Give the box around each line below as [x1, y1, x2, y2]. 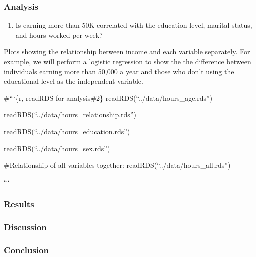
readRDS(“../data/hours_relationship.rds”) [4, 109, 136, 120]
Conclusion [4, 243, 49, 256]
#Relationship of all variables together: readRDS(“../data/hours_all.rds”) [4, 160, 231, 170]
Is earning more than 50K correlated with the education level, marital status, [15, 20, 252, 30]
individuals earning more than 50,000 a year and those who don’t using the [4, 66, 234, 76]
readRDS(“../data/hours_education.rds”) [4, 126, 130, 136]
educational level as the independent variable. [4, 76, 143, 86]
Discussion [4, 221, 47, 233]
